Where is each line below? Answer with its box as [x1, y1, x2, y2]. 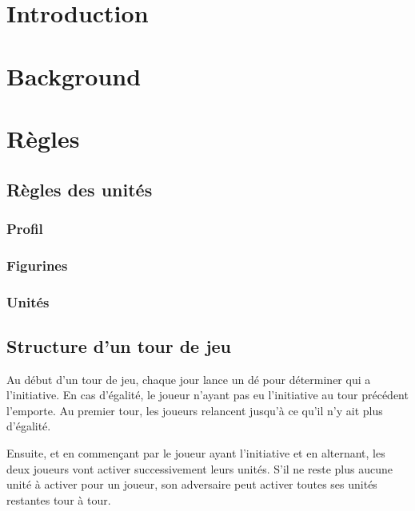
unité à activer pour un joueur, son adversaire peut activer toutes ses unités [6, 476, 377, 493]
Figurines [6, 255, 68, 275]
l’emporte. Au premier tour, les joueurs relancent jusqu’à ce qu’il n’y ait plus [6, 402, 383, 418]
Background [6, 59, 142, 92]
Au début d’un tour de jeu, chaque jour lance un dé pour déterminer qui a [6, 370, 371, 387]
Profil [6, 218, 43, 238]
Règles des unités [6, 176, 153, 201]
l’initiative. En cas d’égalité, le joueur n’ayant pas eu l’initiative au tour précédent [6, 386, 409, 403]
